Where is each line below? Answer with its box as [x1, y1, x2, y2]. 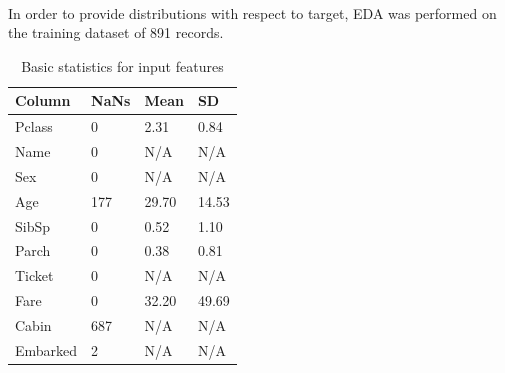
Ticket [15, 265, 54, 286]
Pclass [15, 116, 53, 137]
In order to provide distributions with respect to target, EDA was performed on [8, 2, 497, 23]
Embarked [15, 339, 78, 360]
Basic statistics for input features [21, 55, 224, 76]
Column [15, 90, 71, 111]
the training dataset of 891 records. [8, 22, 224, 43]
